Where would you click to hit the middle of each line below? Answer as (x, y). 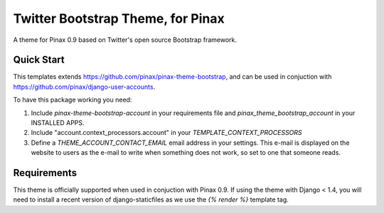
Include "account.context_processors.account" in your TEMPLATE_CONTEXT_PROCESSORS (166, 133)
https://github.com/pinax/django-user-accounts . (84, 87)
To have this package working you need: (73, 100)
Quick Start (39, 60)
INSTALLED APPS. (58, 123)
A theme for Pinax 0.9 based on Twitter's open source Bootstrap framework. (125, 40)
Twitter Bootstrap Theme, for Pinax (119, 18)
